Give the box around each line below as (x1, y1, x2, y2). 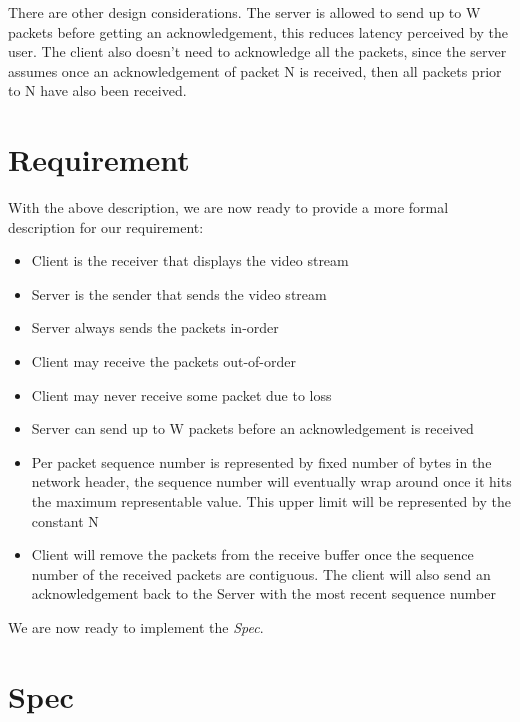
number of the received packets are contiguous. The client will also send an (31, 563, 491, 584)
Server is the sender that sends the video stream (31, 283, 327, 304)
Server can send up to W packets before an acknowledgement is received (31, 418, 474, 439)
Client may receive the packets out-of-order (31, 351, 297, 372)
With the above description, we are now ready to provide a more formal (8, 197, 449, 218)
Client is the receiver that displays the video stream (31, 250, 349, 271)
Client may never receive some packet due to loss (31, 384, 332, 405)
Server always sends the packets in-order (31, 317, 279, 338)
